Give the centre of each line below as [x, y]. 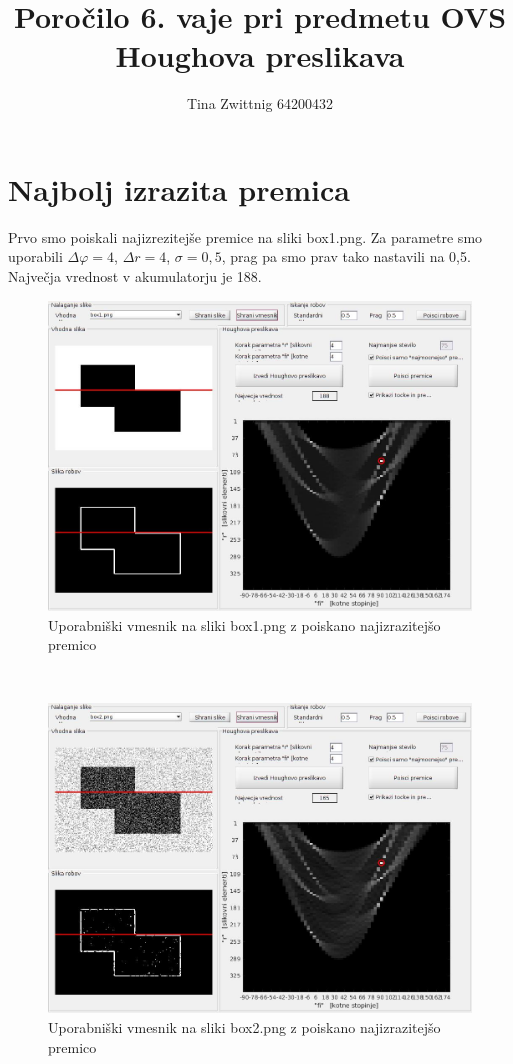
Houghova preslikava [260, 55]
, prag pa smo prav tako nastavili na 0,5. [346, 256]
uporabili [35, 256]
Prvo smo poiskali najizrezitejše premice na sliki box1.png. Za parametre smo [245, 236]
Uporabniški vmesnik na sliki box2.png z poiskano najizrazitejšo [244, 1026]
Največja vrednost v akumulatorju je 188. [135, 276]
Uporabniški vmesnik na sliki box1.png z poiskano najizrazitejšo [244, 624]
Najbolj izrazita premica [179, 188]
